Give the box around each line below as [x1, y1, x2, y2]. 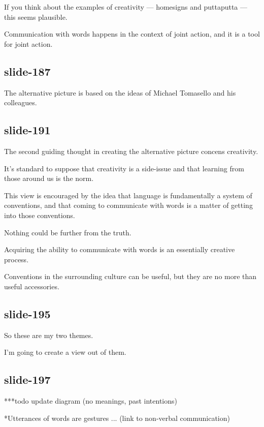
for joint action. [4, 38, 53, 49]
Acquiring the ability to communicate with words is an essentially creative [4, 244, 235, 255]
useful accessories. [4, 281, 59, 291]
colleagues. [4, 97, 37, 108]
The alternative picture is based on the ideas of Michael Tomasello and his [4, 87, 236, 98]
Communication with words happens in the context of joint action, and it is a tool [4, 28, 260, 39]
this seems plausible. [4, 11, 68, 22]
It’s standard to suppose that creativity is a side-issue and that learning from [4, 163, 244, 173]
